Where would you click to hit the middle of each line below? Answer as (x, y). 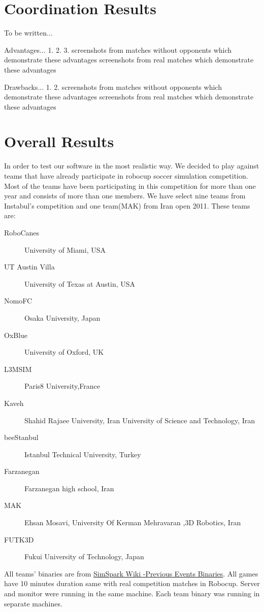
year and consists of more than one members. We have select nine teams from (125, 196)
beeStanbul (21, 437)
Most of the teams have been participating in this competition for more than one (130, 185)
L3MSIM (18, 369)
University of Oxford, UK (64, 352)
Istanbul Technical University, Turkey (83, 454)
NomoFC (18, 301)
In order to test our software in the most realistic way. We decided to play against (132, 166)
